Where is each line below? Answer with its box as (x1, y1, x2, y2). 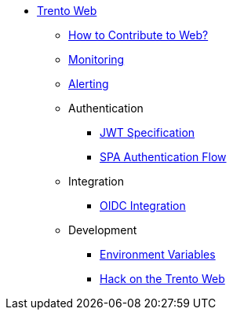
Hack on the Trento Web (100, 272, 225, 285)
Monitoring (68, 53, 125, 66)
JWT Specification (100, 126, 195, 139)
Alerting (68, 77, 109, 90)
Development (68, 223, 137, 237)
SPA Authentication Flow (100, 150, 227, 164)
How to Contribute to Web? (68, 28, 209, 42)
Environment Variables (100, 248, 216, 261)
